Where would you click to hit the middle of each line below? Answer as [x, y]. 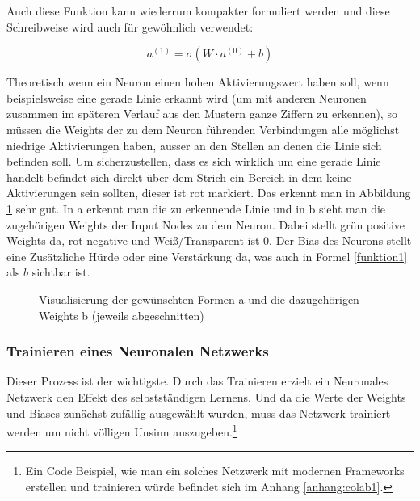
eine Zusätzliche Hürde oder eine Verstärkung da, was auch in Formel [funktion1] [207, 256]
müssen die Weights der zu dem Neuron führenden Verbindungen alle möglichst [203, 129]
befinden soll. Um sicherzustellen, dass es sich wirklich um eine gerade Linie [194, 161]
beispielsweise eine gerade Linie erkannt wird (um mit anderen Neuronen [187, 97]
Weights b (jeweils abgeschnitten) [122, 315]
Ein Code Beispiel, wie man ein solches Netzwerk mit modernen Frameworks [215, 471]
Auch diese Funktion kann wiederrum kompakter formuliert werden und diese [198, 11]
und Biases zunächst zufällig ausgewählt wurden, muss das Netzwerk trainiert [199, 413]
